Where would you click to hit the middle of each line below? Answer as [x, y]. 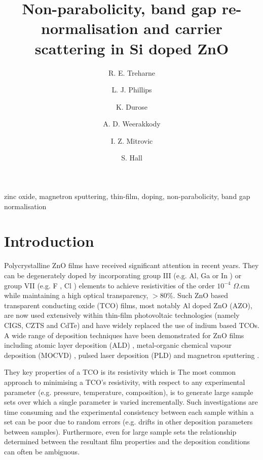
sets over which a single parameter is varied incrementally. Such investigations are [131, 402]
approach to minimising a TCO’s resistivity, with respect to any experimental [125, 382]
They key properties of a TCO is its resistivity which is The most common [120, 372]
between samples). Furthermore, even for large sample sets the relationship [120, 431]
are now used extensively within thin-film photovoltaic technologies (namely [122, 315]
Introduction [49, 241]
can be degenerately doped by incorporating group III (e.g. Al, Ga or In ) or [123, 275]
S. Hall [132, 158]
